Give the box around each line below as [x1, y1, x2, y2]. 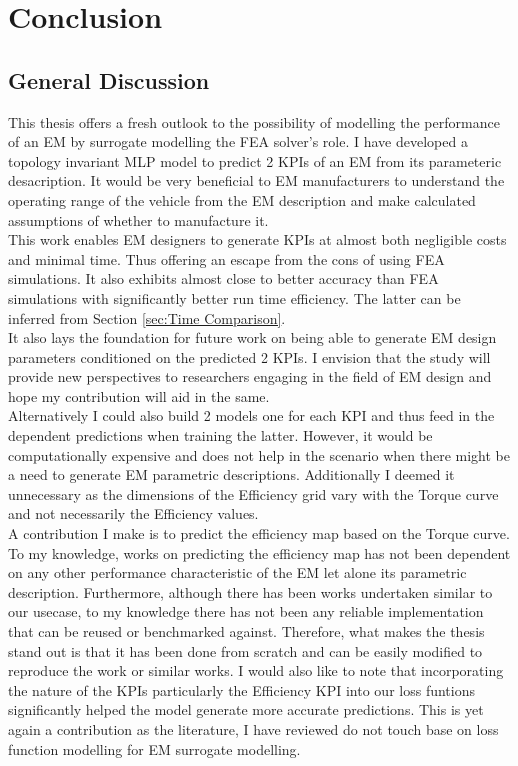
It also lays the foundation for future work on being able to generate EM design [8, 327, 497, 348]
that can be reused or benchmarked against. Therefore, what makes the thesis [8, 621, 485, 642]
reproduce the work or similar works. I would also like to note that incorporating [8, 660, 504, 681]
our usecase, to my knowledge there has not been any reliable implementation [8, 601, 484, 622]
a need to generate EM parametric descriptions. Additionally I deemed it [8, 464, 455, 485]
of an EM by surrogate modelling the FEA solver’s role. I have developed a [8, 131, 468, 152]
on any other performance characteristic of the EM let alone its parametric [8, 562, 467, 583]
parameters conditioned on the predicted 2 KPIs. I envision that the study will [8, 346, 491, 367]
